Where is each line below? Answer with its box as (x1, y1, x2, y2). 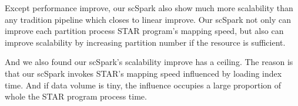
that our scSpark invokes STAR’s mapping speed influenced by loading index (5, 67, 282, 79)
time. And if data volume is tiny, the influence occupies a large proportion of (5, 78, 282, 91)
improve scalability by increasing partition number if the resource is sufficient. (5, 36, 286, 48)
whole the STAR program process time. (5, 90, 147, 102)
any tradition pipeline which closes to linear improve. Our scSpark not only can (5, 13, 291, 25)
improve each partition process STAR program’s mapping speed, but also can (5, 25, 284, 37)
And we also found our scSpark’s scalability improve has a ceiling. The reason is (5, 56, 293, 68)
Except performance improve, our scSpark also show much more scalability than (5, 2, 293, 13)
